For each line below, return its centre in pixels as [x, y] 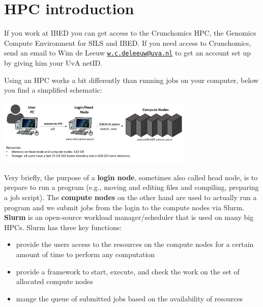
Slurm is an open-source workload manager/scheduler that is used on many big [129, 217]
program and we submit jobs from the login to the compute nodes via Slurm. [124, 207]
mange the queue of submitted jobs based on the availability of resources [129, 298]
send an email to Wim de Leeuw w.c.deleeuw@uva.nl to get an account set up [127, 53]
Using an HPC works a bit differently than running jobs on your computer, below [131, 80]
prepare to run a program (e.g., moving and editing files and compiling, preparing [131, 187]
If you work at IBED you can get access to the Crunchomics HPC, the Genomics [130, 33]
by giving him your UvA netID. [53, 62]
